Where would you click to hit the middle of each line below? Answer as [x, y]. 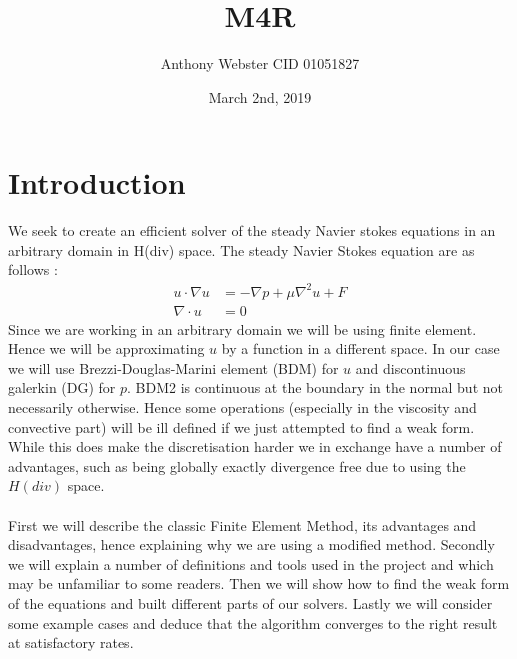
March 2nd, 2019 [260, 96]
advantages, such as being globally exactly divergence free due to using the [237, 465]
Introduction [97, 182]
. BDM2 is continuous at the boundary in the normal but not [315, 387]
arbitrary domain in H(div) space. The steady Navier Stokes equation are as [241, 249]
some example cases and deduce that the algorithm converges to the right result [253, 622]
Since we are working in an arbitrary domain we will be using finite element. [242, 328]
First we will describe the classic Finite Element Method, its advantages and [242, 524]
